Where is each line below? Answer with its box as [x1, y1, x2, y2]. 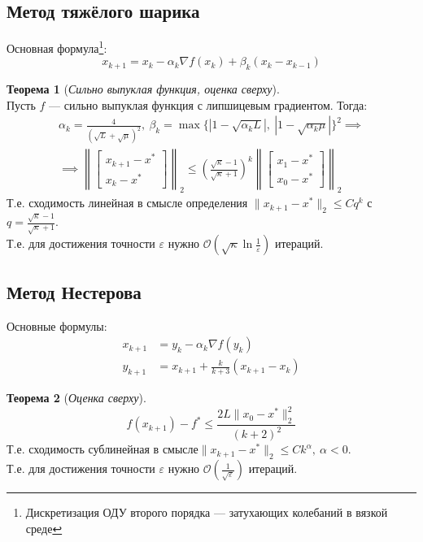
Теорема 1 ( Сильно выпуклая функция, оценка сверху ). [7, 80, 280, 98]
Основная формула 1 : [7, 37, 107, 56]
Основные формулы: [7, 317, 107, 334]
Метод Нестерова [7, 279, 142, 304]
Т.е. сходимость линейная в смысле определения [7, 194, 248, 211]
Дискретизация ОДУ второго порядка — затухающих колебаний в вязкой [25, 504, 388, 521]
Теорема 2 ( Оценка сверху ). [7, 389, 146, 406]
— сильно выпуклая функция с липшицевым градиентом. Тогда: [49, 96, 368, 113]
